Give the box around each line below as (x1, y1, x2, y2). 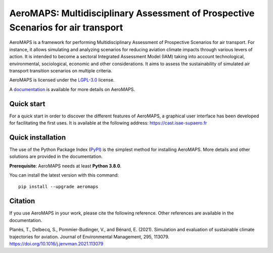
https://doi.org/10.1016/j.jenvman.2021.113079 (9, 240, 104, 246)
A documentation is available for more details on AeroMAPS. (9, 86, 135, 92)
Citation (9, 197, 35, 205)
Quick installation (9, 133, 66, 142)
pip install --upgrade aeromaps (18, 184, 99, 190)
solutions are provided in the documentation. (9, 153, 103, 159)
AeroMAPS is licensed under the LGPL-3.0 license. (9, 77, 115, 83)
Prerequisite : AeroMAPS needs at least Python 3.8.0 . (9, 162, 122, 169)
